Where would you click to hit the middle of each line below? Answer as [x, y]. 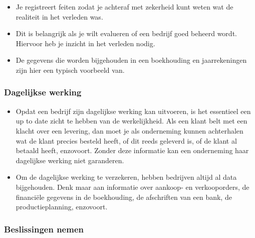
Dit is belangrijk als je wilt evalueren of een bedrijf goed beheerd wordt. [126, 33]
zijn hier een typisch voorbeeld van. [70, 70]
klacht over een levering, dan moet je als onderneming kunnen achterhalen [130, 130]
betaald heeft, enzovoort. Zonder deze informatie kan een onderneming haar [132, 150]
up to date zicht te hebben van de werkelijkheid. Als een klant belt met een [132, 121]
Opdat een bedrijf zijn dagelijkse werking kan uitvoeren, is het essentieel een [133, 111]
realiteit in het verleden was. [59, 16]
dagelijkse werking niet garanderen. [70, 160]
